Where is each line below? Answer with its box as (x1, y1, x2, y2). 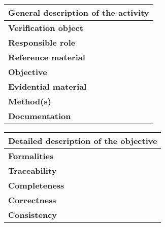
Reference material (8, 51, 85, 63)
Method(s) (8, 95, 51, 107)
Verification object (8, 22, 83, 33)
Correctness (8, 194, 56, 206)
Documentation (8, 110, 71, 122)
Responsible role (8, 36, 76, 48)
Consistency (8, 209, 57, 220)
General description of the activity (8, 7, 149, 18)
